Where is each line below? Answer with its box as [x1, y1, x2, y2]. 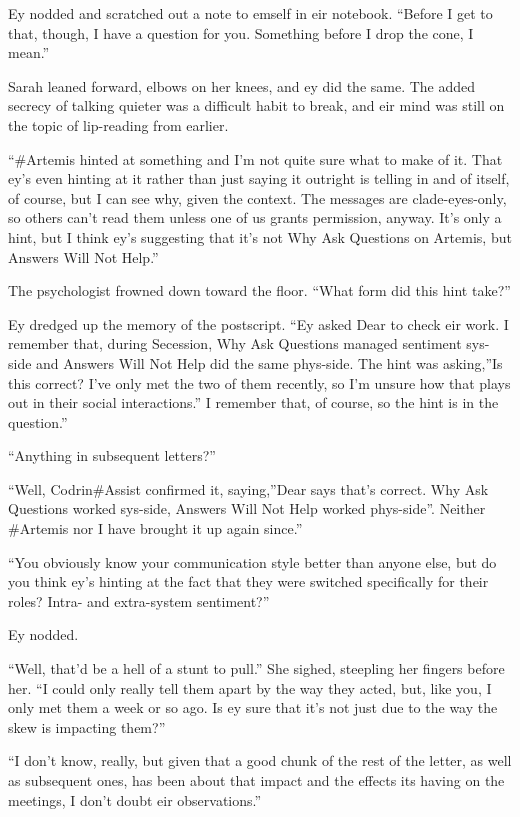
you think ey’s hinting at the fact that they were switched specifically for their [8, 571, 489, 592]
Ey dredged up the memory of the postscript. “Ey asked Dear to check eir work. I [8, 313, 509, 334]
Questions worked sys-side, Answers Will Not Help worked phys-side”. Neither [8, 498, 486, 519]
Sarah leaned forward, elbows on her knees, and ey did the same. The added [8, 75, 476, 96]
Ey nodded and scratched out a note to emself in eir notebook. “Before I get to [8, 3, 493, 23]
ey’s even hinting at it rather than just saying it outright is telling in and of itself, [8, 168, 510, 189]
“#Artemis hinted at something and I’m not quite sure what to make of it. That [8, 148, 503, 169]
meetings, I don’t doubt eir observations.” [8, 789, 262, 810]
